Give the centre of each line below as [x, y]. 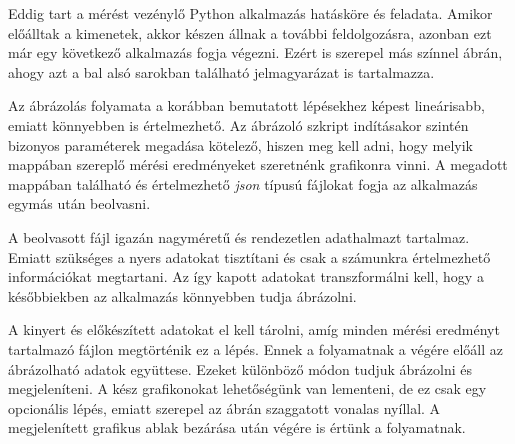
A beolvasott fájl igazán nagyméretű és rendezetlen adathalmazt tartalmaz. [239, 236]
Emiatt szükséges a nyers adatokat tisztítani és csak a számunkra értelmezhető [249, 256]
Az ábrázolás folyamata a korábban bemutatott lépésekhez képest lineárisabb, [246, 105]
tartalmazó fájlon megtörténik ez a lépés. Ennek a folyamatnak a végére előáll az [256, 348]
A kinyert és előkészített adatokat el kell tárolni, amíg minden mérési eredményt [254, 329]
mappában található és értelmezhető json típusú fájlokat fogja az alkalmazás [243, 183]
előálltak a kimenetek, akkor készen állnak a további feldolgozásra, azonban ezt [250, 32]
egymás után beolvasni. [79, 203]
